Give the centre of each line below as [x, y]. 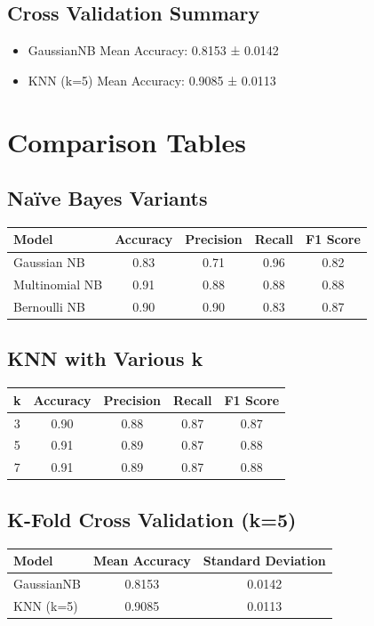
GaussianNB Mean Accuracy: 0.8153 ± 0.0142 [153, 50]
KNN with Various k [105, 358]
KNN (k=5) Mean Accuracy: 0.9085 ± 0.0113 [152, 80]
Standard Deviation [264, 561]
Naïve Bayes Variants [107, 198]
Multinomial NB [58, 285]
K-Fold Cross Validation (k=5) [152, 519]
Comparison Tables [127, 141]
